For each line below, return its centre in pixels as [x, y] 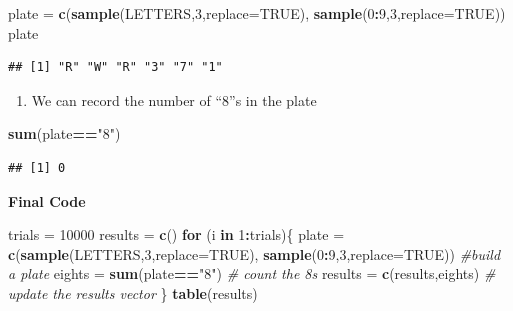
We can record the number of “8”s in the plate [174, 99]
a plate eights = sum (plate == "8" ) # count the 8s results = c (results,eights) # [252, 273]
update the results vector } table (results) [133, 292]
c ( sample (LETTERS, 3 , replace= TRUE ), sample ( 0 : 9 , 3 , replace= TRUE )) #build [254, 253]
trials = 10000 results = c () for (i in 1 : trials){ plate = [176, 234]
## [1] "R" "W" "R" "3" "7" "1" [115, 67]
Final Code [47, 200]
